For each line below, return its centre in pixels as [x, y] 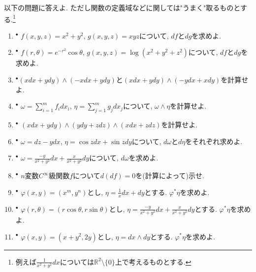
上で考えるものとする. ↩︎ [153, 261]
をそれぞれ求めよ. [214, 141]
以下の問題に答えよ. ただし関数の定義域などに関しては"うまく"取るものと [122, 7]
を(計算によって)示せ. [170, 175]
